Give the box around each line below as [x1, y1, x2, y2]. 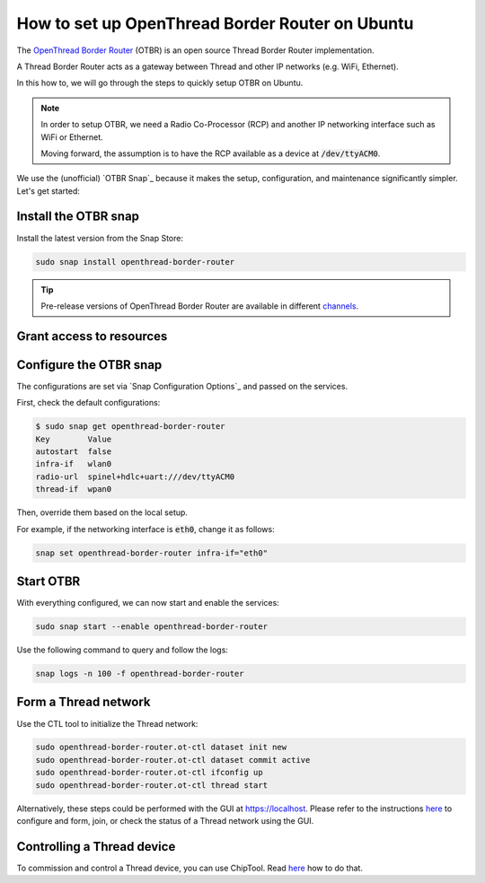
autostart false [35, 447, 112, 457]
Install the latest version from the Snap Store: [16, 232, 184, 243]
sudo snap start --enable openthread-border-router [35, 622, 269, 632]
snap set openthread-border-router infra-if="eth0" [35, 547, 269, 558]
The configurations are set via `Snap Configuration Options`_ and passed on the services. [16, 380, 348, 391]
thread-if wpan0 [35, 485, 112, 494]
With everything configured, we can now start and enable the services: [16, 598, 280, 608]
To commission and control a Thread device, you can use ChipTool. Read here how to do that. [16, 862, 364, 873]
